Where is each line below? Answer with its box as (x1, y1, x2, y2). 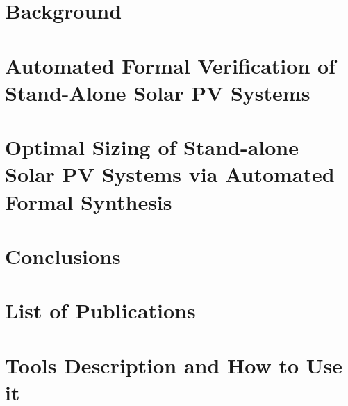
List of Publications (5, 296, 196, 325)
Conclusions (5, 241, 121, 270)
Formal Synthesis (5, 187, 172, 216)
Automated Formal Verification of (5, 51, 335, 79)
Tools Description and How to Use (5, 350, 343, 379)
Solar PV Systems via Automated (5, 160, 335, 188)
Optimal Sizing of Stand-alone (5, 133, 299, 161)
